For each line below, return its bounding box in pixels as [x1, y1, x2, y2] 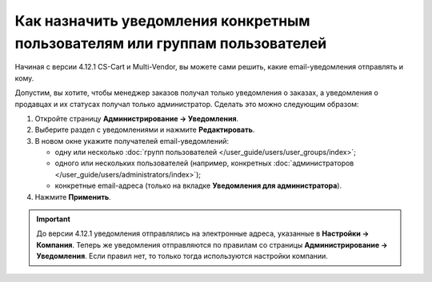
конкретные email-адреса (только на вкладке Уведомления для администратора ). [54, 181, 342, 191]
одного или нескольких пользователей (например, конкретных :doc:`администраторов [54, 158, 354, 168]
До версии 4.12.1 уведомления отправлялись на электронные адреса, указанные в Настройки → [36, 228, 370, 239]
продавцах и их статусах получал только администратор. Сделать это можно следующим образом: [14, 99, 359, 109]
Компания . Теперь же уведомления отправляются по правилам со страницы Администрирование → [36, 240, 388, 249]
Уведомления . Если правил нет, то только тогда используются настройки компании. [36, 252, 328, 261]
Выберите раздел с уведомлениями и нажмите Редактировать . [34, 125, 255, 135]
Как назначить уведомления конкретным [14, 12, 310, 30]
